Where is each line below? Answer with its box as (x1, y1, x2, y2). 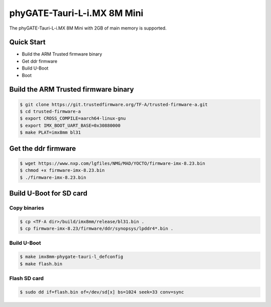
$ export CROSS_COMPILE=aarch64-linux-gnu (20, 116, 126, 121)
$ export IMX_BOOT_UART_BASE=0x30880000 (20, 123, 120, 128)
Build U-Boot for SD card (9, 189, 88, 197)
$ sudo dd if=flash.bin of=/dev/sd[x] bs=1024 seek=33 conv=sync (20, 289, 184, 295)
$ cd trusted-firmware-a (20, 109, 81, 115)
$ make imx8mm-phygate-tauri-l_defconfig (20, 254, 123, 260)
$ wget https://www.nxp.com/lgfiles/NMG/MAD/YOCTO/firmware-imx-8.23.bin (20, 160, 205, 166)
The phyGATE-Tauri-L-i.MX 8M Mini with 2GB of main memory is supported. (9, 25, 167, 31)
